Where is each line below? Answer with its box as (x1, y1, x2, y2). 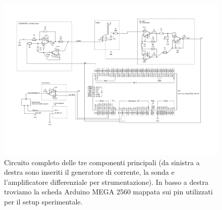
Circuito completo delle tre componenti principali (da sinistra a (4, 157, 200, 167)
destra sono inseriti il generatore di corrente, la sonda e (4, 167, 175, 177)
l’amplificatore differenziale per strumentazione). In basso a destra (4, 176, 208, 187)
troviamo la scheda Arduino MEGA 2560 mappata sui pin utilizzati (4, 186, 213, 197)
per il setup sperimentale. (4, 196, 83, 207)
